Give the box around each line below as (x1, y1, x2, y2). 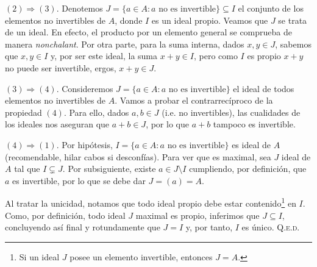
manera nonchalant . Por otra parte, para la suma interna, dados (5, 37, 244, 50)
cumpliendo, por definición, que (189, 162, 307, 175)
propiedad (5, 105, 42, 118)
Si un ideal (19, 250, 60, 263)
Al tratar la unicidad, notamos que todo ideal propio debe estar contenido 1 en (5, 195, 296, 209)
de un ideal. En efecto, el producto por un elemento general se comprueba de (5, 26, 292, 38)
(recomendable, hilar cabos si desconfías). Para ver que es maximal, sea (5, 150, 271, 163)
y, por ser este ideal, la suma (51, 49, 158, 62)
